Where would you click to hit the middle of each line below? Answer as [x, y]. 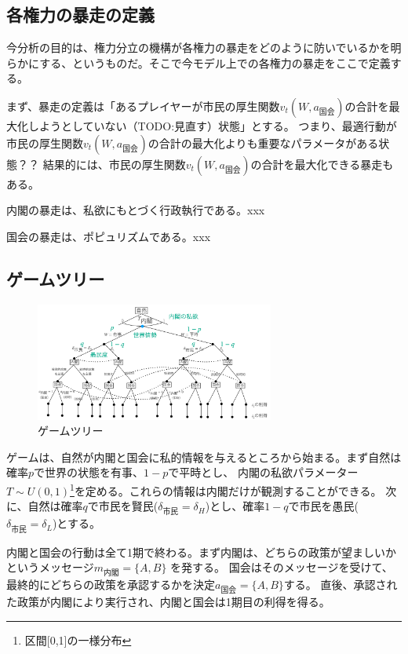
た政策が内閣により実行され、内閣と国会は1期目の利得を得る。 [168, 602]
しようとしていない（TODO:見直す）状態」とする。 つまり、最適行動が [212, 125]
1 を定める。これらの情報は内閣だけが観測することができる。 [226, 489]
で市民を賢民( [123, 506]
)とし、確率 [235, 506]
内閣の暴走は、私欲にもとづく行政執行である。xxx [136, 210]
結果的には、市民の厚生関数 [114, 164]
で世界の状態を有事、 [89, 472]
